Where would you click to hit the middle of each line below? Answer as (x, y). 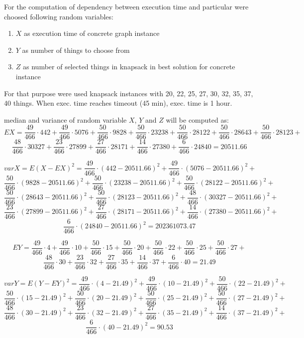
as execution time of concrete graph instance (92, 33)
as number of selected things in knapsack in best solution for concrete (129, 67)
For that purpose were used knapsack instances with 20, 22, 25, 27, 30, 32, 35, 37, (129, 93)
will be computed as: (197, 119)
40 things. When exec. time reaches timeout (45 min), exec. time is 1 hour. (118, 103)
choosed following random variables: (59, 16)
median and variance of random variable (65, 119)
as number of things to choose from (76, 50)
